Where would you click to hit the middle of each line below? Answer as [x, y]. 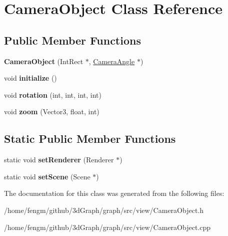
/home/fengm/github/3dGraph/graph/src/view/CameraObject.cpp [107, 227]
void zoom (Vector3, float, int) [52, 111]
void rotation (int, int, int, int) [53, 94]
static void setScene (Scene [47, 176]
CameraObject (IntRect [44, 61]
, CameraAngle [112, 61]
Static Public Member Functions [90, 139]
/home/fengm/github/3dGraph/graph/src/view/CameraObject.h [104, 210]
